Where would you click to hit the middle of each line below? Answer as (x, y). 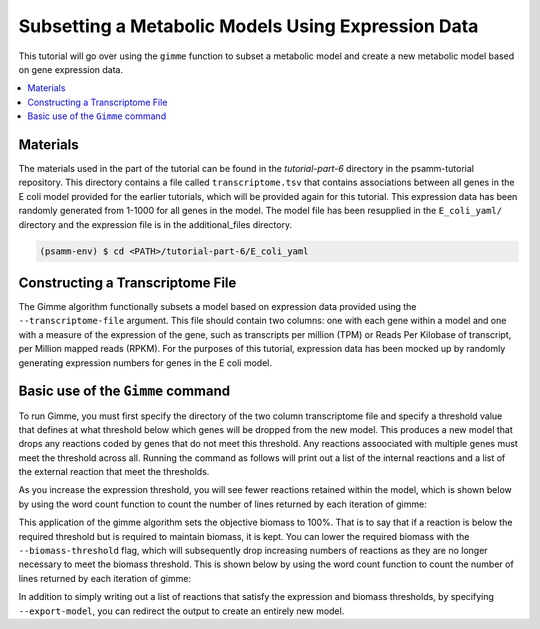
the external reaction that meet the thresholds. (114, 472)
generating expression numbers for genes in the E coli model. (145, 362)
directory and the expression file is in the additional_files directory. (155, 224)
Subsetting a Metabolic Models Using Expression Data (248, 26)
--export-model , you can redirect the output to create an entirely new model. (181, 611)
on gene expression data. (71, 69)
